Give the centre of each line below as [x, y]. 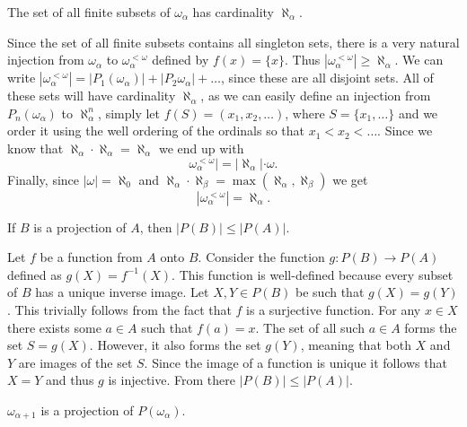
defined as [35, 274]
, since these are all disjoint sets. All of [327, 78]
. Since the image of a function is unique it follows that [295, 362]
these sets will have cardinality [92, 96]
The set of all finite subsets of [89, 12]
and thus [70, 380]
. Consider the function [261, 257]
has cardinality [233, 12]
